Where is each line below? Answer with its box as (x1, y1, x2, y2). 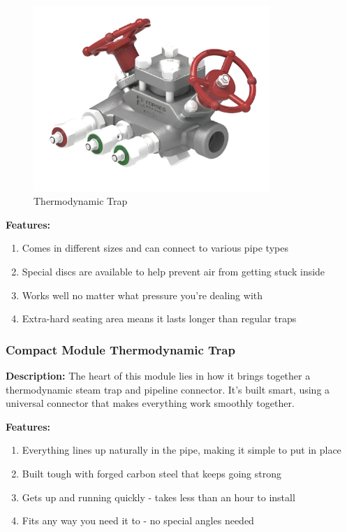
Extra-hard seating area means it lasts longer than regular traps (22, 311, 297, 326)
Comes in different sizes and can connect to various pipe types (22, 240, 288, 255)
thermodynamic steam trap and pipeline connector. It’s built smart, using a (6, 382, 330, 396)
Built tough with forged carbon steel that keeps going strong (22, 466, 281, 480)
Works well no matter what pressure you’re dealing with (22, 287, 263, 302)
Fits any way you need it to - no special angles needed (22, 513, 254, 528)
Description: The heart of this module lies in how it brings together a (6, 368, 311, 383)
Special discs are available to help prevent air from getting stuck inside (22, 264, 325, 279)
